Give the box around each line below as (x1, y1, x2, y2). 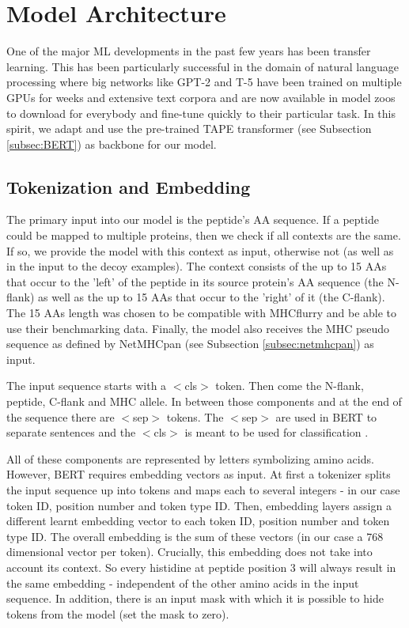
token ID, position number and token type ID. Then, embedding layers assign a (6, 497, 392, 513)
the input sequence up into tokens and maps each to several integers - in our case (6, 481, 400, 497)
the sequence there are (6, 408, 115, 425)
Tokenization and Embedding (6, 174, 251, 199)
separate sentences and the (6, 424, 136, 441)
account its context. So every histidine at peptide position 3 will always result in (6, 558, 396, 575)
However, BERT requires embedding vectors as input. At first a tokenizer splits (6, 466, 391, 482)
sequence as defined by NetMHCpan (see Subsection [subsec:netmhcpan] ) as (6, 335, 374, 352)
